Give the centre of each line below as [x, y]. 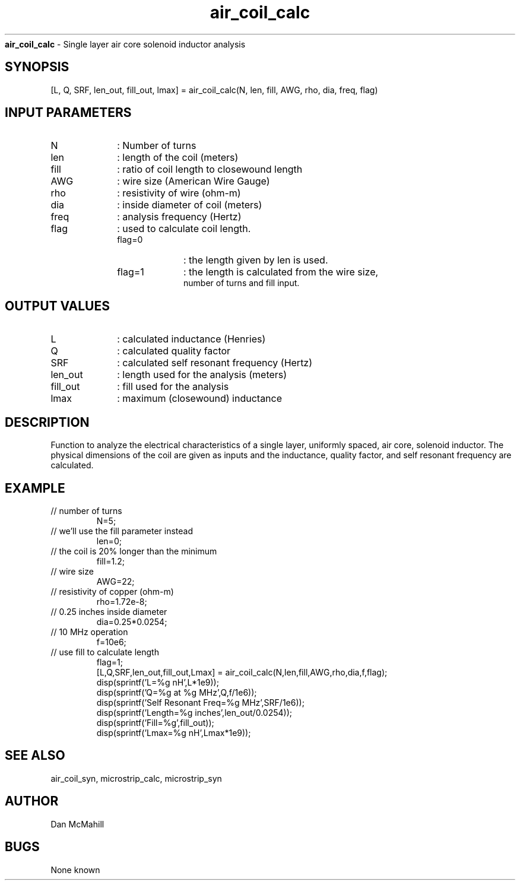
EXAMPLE [35, 488]
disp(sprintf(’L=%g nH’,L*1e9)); [158, 682]
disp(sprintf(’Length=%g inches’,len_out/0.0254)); [194, 712]
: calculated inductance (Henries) [191, 339]
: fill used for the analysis [173, 387]
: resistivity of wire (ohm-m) [179, 193]
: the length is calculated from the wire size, [281, 272]
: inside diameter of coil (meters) [190, 205]
